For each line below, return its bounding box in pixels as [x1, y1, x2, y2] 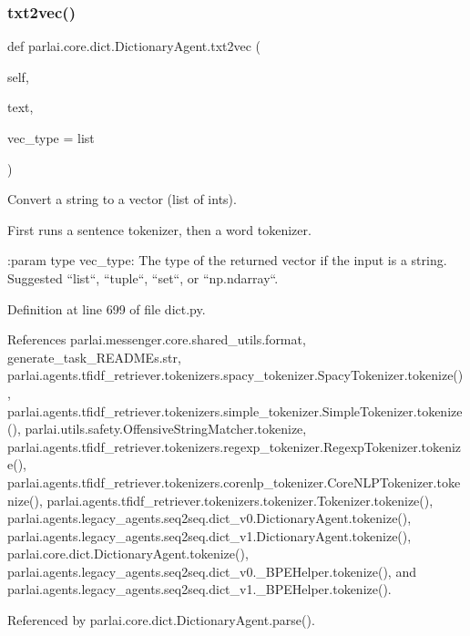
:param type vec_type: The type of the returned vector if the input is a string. [7, 251, 447, 270]
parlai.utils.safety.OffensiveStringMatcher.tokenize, [25, 419, 307, 438]
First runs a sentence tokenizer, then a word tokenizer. [7, 220, 312, 239]
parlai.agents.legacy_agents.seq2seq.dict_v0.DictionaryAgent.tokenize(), [7, 508, 412, 528]
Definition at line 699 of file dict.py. [7, 299, 206, 318]
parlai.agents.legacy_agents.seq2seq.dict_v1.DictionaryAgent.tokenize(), [7, 526, 412, 545]
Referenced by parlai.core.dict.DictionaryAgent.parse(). [7, 610, 315, 630]
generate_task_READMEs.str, [7, 347, 181, 366]
